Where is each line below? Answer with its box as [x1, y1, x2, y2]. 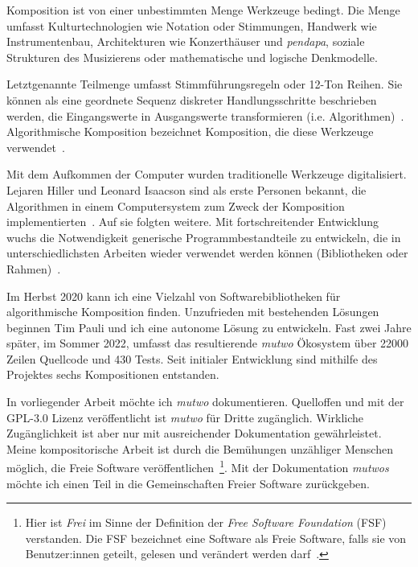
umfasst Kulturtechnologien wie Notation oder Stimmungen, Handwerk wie [6, 17, 377, 34]
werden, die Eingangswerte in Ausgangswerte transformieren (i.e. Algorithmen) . [6, 107, 404, 124]
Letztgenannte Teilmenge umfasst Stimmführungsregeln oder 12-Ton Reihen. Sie [6, 76, 403, 92]
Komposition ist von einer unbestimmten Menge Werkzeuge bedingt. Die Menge [6, 2, 400, 18]
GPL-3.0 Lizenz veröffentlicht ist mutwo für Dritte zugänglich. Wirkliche [6, 409, 364, 425]
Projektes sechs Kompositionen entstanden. [6, 366, 219, 383]
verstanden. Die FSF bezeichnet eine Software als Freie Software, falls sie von [25, 529, 407, 546]
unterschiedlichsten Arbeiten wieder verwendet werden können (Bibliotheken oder [6, 244, 408, 261]
